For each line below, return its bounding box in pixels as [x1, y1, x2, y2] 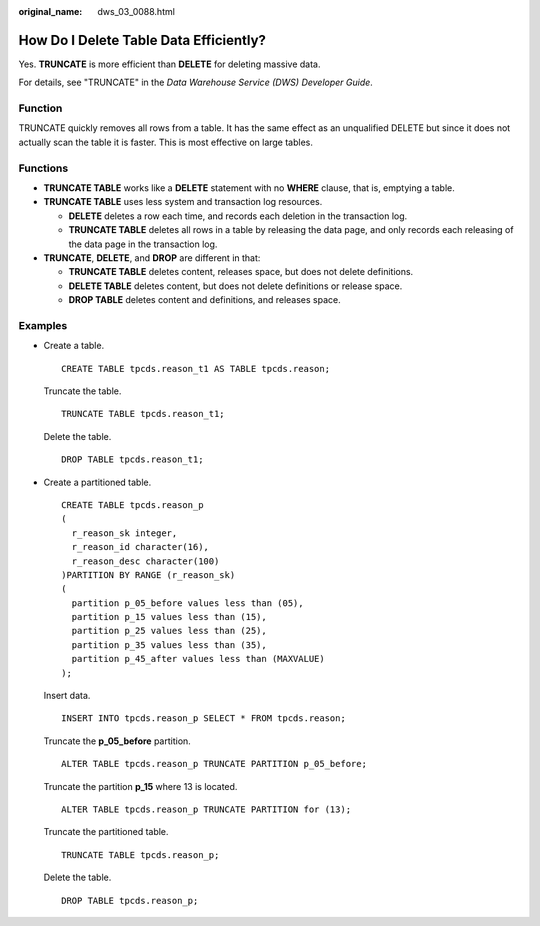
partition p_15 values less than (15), [71, 611, 267, 623]
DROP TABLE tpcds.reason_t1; [61, 454, 204, 465]
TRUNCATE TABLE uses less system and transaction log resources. [43, 196, 323, 208]
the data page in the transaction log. [68, 238, 218, 250]
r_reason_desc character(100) [71, 555, 220, 567]
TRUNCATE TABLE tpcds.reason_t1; [61, 408, 225, 420]
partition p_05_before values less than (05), [71, 597, 304, 609]
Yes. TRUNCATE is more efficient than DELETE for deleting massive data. [18, 58, 321, 70]
